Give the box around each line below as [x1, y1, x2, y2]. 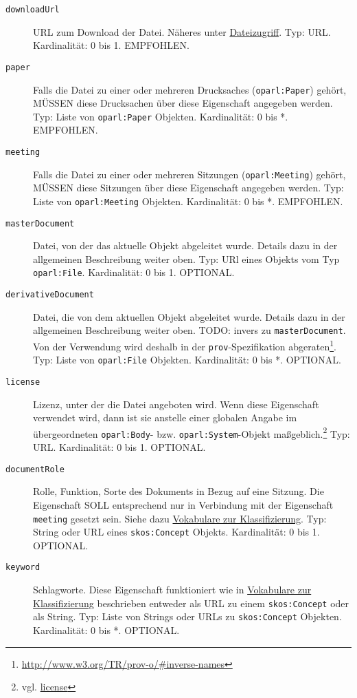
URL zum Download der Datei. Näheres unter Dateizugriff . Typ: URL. [33, 24, 331, 39]
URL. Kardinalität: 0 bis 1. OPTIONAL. [33, 440, 206, 454]
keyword [5, 562, 41, 573]
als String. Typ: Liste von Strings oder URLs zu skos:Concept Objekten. [33, 609, 342, 624]
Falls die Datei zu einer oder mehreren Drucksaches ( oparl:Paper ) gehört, [33, 82, 347, 96]
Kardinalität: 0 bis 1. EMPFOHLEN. [33, 38, 189, 52]
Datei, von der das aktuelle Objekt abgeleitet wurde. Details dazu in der [33, 238, 338, 253]
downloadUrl [5, 5, 60, 14]
